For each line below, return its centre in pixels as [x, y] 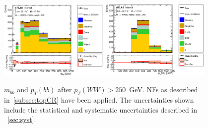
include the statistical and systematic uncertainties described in [101, 109]
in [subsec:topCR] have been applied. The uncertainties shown [99, 100]
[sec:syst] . [22, 119]
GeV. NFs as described [164, 89]
